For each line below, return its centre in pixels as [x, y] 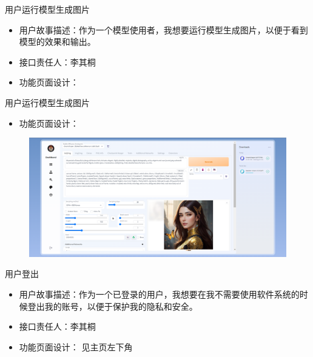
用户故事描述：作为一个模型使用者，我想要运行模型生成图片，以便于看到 [163, 29]
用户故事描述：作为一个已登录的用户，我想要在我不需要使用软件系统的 [159, 294]
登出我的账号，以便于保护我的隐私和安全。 [113, 306]
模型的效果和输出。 [57, 42]
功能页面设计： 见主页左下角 [76, 346]
